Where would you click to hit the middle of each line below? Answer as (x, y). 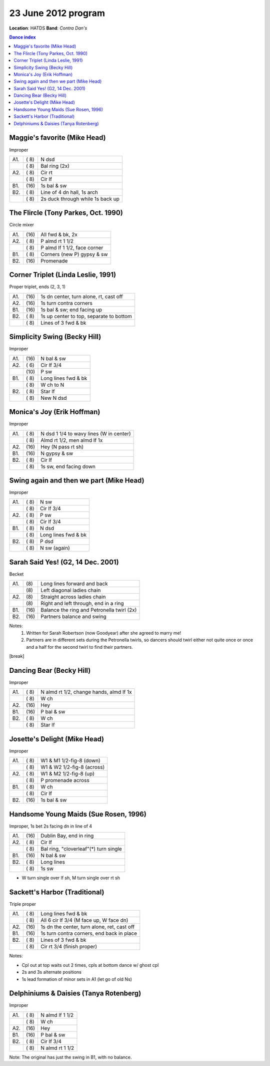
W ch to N (52, 385)
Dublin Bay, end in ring (67, 836)
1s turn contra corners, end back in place (89, 933)
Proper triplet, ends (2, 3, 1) (37, 287)
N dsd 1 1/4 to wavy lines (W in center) (86, 433)
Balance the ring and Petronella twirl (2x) (89, 610)
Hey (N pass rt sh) (62, 447)
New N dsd (54, 398)
